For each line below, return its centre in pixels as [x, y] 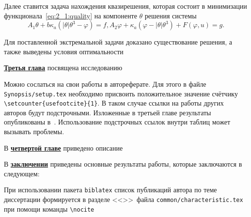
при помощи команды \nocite [49, 209]
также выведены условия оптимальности [64, 51]
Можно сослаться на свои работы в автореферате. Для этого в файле [105, 84]
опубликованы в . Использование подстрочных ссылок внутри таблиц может [117, 122]
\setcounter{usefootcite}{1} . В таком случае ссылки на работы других [114, 103]
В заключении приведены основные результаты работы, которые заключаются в [123, 164]
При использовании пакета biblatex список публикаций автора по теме [110, 190]
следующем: [22, 173]
